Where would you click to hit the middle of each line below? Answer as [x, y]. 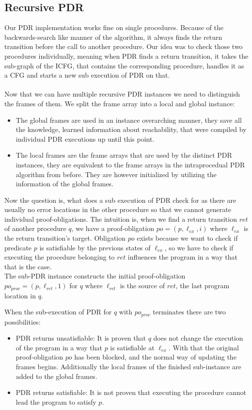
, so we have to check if [199, 247]
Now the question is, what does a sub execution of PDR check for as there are [120, 200]
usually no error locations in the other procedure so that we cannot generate [118, 209]
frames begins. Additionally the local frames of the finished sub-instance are [128, 366]
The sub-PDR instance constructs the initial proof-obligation [95, 276]
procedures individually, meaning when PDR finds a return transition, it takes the [126, 56]
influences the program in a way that [182, 257]
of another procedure [35, 228]
